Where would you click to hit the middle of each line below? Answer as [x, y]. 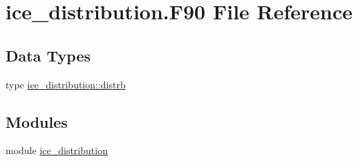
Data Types [48, 55]
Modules [37, 121]
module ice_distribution [57, 150]
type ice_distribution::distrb [66, 84]
